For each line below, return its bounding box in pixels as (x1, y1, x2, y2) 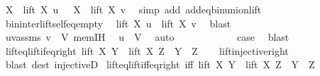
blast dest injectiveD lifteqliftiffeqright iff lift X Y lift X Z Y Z (5, 57, 315, 72)
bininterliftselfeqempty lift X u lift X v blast (5, 15, 231, 30)
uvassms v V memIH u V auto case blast (5, 30, 289, 44)
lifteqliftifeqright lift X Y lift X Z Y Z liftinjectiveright (5, 43, 289, 58)
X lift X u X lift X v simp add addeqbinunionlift (5, 2, 262, 16)
